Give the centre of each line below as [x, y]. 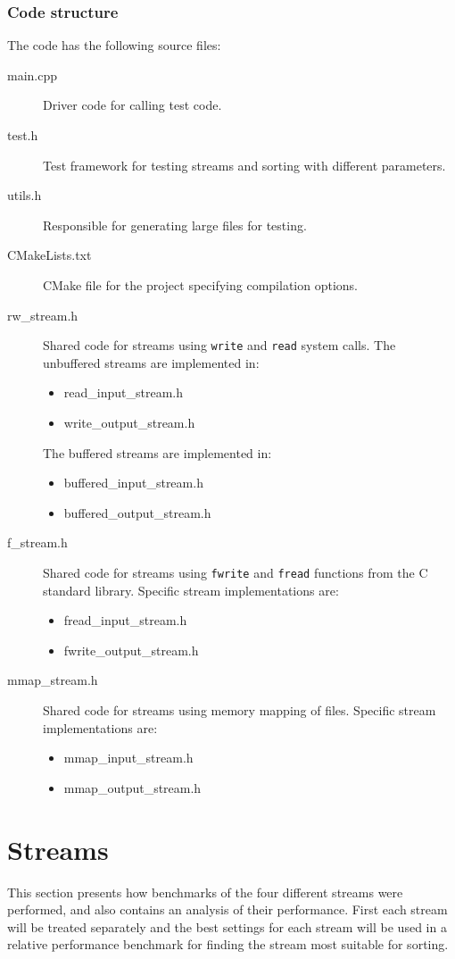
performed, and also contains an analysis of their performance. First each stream [227, 909]
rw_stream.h [43, 315]
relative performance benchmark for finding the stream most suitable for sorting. [228, 944]
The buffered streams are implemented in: [157, 452]
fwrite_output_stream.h [131, 650]
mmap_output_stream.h [132, 787]
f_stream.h [37, 542]
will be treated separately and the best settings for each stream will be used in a [227, 926]
